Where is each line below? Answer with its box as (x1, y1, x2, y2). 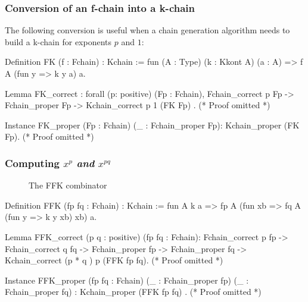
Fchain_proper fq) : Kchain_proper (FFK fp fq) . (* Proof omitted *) (5, 285, 262, 298)
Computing (5, 155, 60, 170)
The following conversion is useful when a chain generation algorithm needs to (5, 24, 290, 36)
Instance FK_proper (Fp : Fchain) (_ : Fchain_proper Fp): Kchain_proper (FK (5, 118, 300, 131)
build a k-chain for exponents (5, 35, 112, 48)
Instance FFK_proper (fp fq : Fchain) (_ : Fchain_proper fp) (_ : (5, 273, 249, 286)
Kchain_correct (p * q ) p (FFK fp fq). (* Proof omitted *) (5, 254, 223, 266)
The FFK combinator (29, 179, 107, 191)
